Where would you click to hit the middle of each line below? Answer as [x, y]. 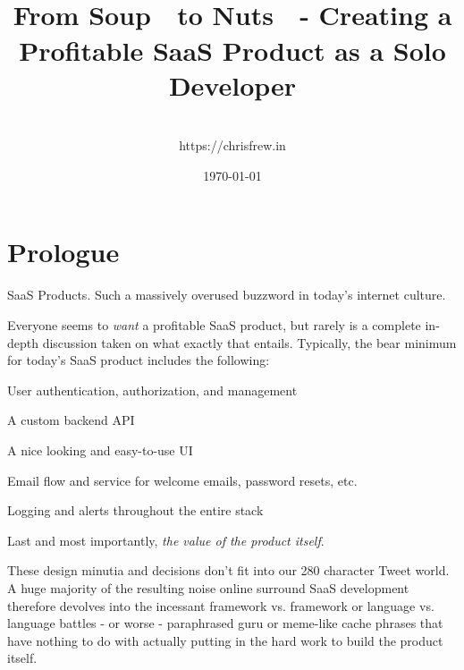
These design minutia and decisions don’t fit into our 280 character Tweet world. [228, 570]
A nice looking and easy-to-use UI [100, 449]
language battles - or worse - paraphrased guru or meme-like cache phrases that [225, 623]
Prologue [63, 252]
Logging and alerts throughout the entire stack [135, 510]
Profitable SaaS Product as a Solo [232, 50]
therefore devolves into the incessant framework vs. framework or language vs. [221, 605]
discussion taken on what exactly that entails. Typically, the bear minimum [249, 342]
